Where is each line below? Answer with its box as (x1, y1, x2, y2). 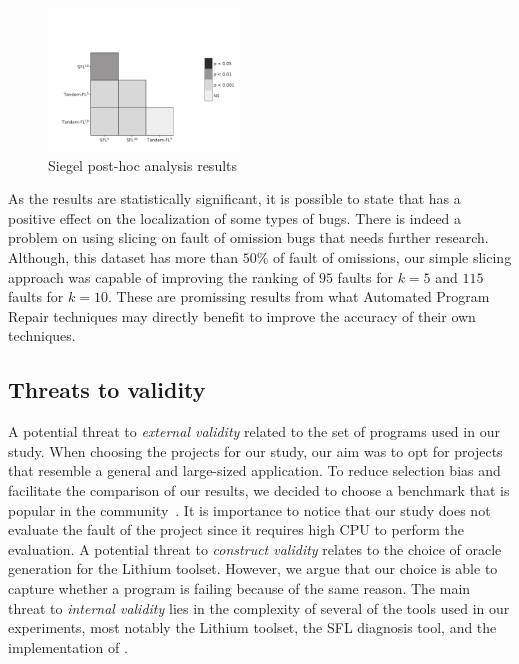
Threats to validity (8, 374, 206, 405)
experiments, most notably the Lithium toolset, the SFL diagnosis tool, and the (8, 617, 497, 638)
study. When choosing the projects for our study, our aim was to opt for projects (8, 440, 503, 461)
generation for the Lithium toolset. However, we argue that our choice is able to (8, 558, 498, 579)
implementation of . (8, 636, 128, 657)
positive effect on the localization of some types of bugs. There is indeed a (8, 207, 462, 228)
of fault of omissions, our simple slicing (273, 247, 512, 268)
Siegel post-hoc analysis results (48, 154, 238, 175)
